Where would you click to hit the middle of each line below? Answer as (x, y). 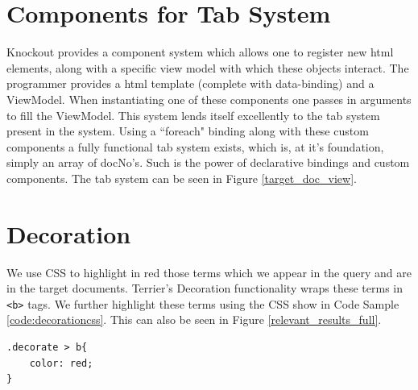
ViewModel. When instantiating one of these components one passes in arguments (209, 99)
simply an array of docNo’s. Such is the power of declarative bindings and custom (208, 162)
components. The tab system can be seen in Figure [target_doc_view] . (182, 178)
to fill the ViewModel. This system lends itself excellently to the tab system (193, 115)
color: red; (61, 363)
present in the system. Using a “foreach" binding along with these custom (188, 131)
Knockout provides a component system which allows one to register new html (200, 52)
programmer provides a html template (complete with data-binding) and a (190, 83)
